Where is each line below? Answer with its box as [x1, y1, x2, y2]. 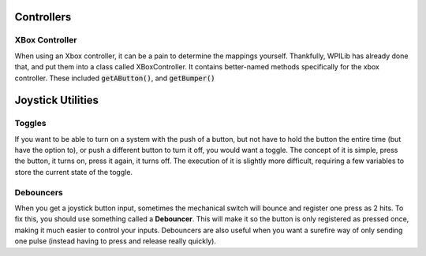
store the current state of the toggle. [14, 167, 133, 176]
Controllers [14, 10, 72, 24]
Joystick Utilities [14, 94, 99, 107]
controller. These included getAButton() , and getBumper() [14, 73, 216, 83]
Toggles [14, 118, 47, 129]
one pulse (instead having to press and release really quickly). [14, 236, 217, 246]
